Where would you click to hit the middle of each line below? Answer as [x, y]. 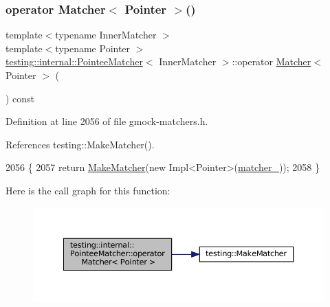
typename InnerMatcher [106, 35]
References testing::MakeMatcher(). [80, 144]
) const [20, 98]
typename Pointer [93, 48]
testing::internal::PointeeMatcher [74, 61]
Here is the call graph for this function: [88, 190]
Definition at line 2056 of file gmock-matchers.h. [107, 121]
